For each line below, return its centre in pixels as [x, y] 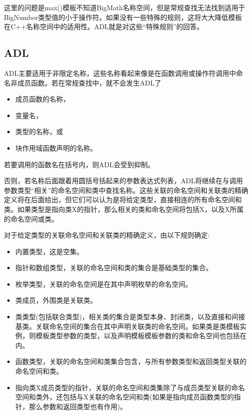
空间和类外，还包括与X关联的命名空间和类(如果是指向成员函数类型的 [125, 397]
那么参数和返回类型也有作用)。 [78, 406]
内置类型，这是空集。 [49, 251]
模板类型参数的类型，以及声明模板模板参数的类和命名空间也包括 [138, 336]
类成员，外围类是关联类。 [56, 300]
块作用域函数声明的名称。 [56, 147]
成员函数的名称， [42, 99]
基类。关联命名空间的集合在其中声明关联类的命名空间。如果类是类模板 [127, 326]
